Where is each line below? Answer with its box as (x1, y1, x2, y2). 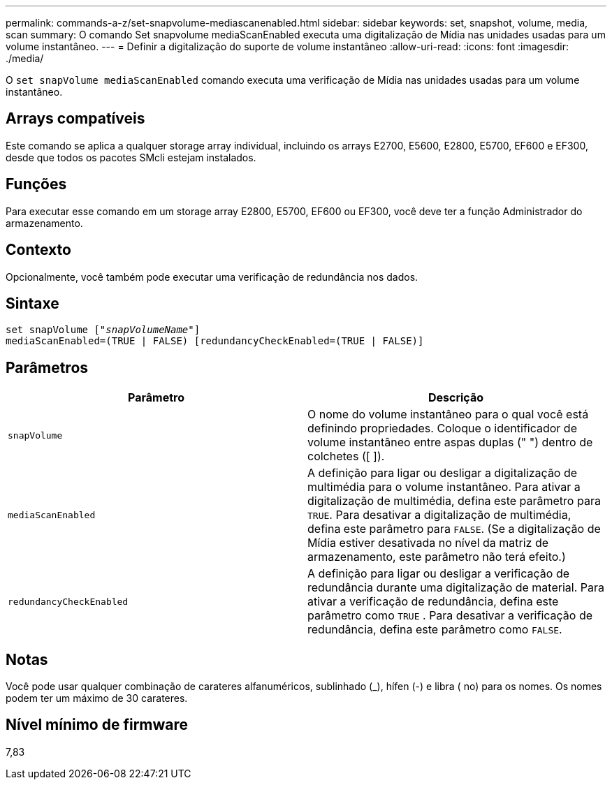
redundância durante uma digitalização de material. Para (307, 580, 604, 595)
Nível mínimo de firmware (6, 716, 189, 734)
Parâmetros (6, 358, 89, 376)
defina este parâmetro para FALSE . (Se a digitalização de (307, 522, 601, 536)
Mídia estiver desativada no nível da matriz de (307, 536, 549, 550)
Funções (6, 175, 67, 193)
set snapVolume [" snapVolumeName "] (6, 324, 201, 336)
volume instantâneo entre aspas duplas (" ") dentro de (307, 435, 593, 450)
